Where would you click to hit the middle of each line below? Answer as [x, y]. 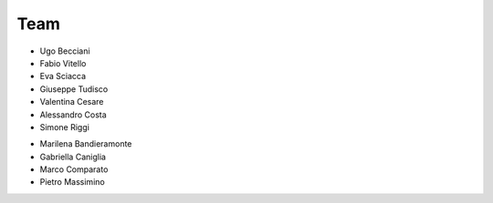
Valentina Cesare [72, 102]
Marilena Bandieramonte [86, 144]
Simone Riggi [65, 127]
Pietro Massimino [72, 182]
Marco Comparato [74, 169]
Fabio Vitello [63, 63]
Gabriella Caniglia [73, 157]
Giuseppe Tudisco [74, 89]
